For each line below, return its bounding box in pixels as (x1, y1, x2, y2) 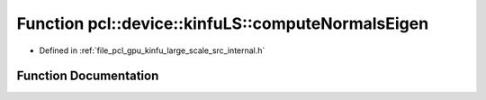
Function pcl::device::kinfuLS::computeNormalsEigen (16, 14, 429, 33)
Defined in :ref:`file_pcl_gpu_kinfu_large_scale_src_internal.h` (39, 45, 265, 56)
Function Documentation (16, 68, 159, 84)
